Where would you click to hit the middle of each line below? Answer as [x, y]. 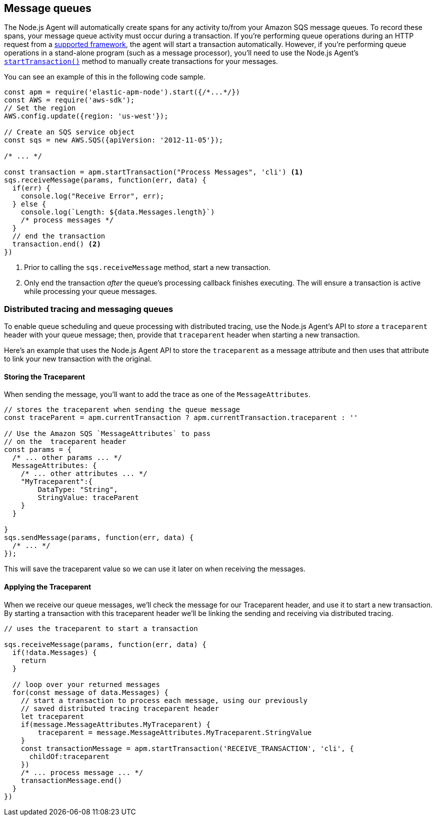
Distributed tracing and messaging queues [89, 309]
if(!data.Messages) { [54, 652]
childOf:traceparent [69, 756]
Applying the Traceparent [48, 587]
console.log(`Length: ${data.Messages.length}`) [118, 212]
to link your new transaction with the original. [78, 359]
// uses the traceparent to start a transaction [101, 628]
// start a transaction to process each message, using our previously [164, 700]
